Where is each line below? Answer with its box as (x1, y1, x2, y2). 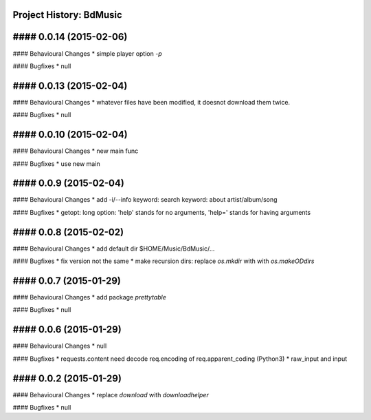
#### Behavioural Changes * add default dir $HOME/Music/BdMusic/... (12, 244, 215, 253)
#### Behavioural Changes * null (12, 342, 107, 350)
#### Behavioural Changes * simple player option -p (12, 49, 162, 58)
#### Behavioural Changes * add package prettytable (12, 293, 166, 302)
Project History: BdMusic (12, 9, 123, 21)
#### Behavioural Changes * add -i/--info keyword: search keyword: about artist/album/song (12, 196, 278, 204)
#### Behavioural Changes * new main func (12, 147, 139, 155)
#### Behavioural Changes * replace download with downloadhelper (12, 390, 209, 399)
